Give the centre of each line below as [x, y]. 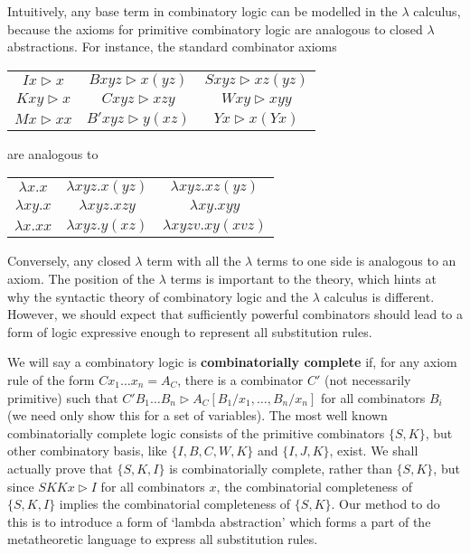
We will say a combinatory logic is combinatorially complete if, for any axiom [232, 362]
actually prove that [60, 468]
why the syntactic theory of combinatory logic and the [158, 296]
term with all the [194, 261]
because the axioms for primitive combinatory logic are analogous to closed [215, 28]
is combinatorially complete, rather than [281, 468]
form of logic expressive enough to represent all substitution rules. [190, 331]
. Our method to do [385, 504]
